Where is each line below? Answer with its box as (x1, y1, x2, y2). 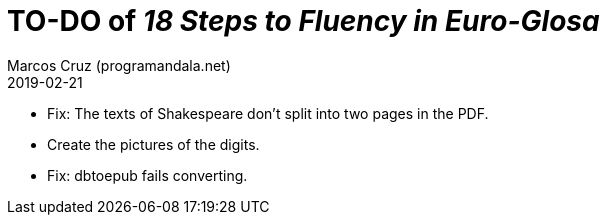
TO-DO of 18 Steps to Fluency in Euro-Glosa (7, 4, 600, 38)
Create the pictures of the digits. (47, 135, 260, 153)
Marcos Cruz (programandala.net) (7, 56, 231, 74)
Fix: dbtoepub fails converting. (47, 166, 248, 184)
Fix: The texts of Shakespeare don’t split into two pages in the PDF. (47, 104, 489, 122)
